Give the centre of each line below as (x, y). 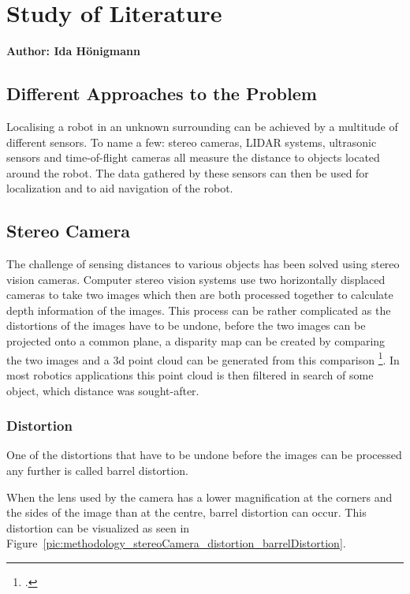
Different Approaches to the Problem (162, 93)
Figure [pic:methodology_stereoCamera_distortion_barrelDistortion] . (176, 543)
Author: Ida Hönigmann (73, 51)
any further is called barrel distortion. (97, 470)
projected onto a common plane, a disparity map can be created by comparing (196, 341)
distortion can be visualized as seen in (98, 527)
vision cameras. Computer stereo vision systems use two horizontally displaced (196, 279)
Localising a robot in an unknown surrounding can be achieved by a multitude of (202, 126)
